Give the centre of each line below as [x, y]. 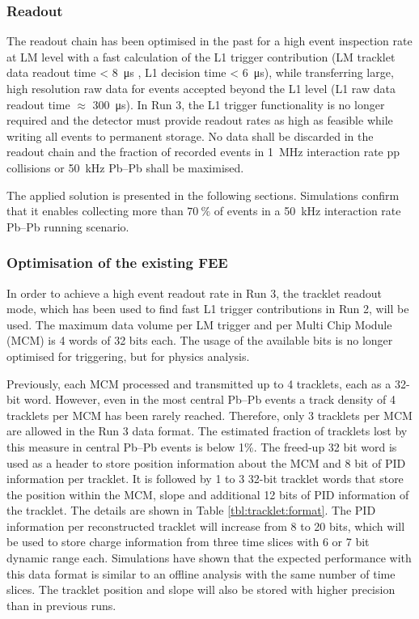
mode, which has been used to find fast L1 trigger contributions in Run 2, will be [208, 309]
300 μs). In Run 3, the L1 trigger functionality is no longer [239, 104]
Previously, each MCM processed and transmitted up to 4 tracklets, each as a [199, 383]
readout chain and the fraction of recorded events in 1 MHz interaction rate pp [203, 152]
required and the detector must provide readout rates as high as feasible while [200, 120]
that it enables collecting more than [95, 211]
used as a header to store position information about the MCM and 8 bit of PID [206, 462]
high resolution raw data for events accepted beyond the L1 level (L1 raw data [201, 88]
